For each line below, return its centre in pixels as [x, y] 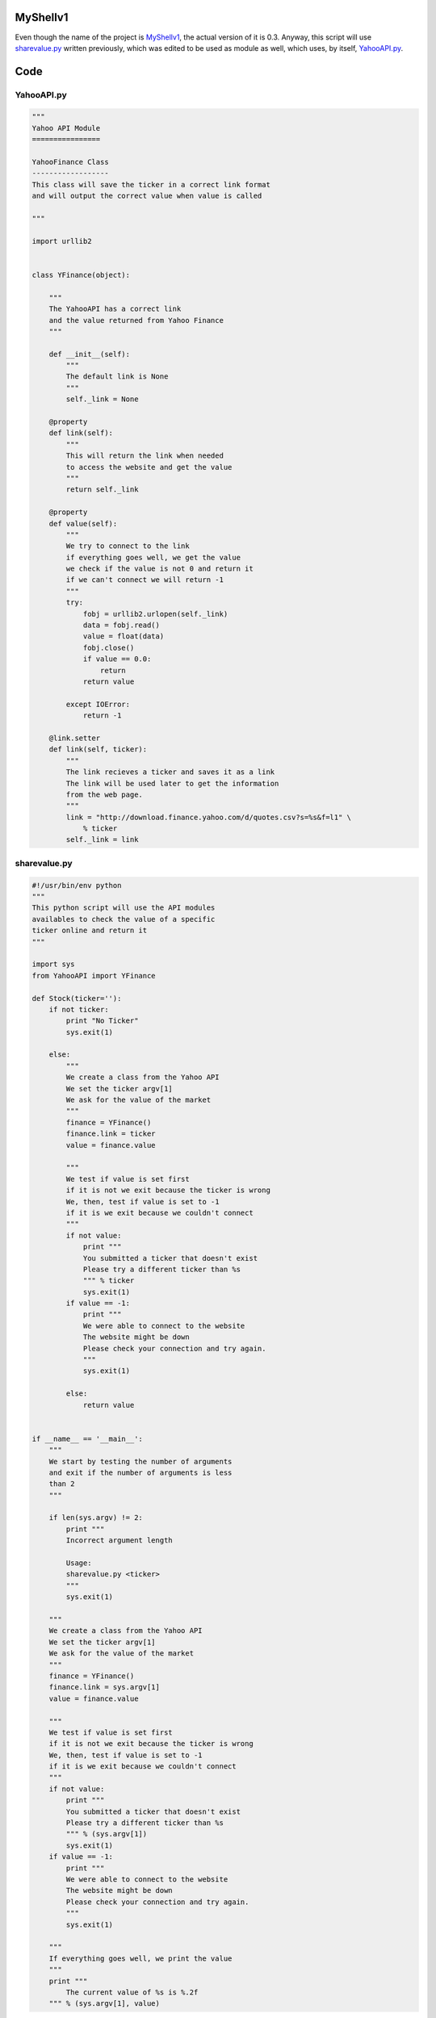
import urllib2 [62, 241]
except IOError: [98, 704]
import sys [53, 964]
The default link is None [117, 377]
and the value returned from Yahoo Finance [136, 320]
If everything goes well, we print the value [140, 1958]
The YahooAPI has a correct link [115, 309]
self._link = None [102, 399]
